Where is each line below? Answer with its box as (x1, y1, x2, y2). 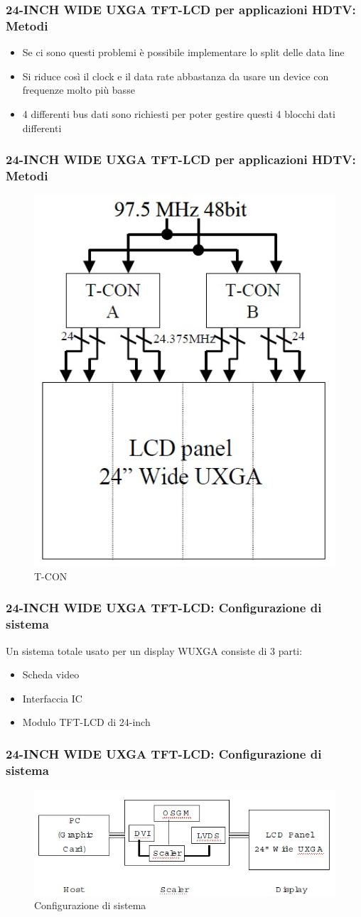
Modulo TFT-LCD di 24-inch (22, 715, 151, 729)
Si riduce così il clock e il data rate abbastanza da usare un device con (22, 68, 329, 83)
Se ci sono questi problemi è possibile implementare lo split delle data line (22, 45, 345, 60)
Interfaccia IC (22, 690, 82, 705)
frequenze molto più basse (22, 82, 135, 97)
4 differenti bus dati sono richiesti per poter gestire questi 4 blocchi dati (22, 106, 335, 121)
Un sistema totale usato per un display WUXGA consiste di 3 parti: (6, 643, 303, 658)
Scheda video (22, 667, 80, 682)
